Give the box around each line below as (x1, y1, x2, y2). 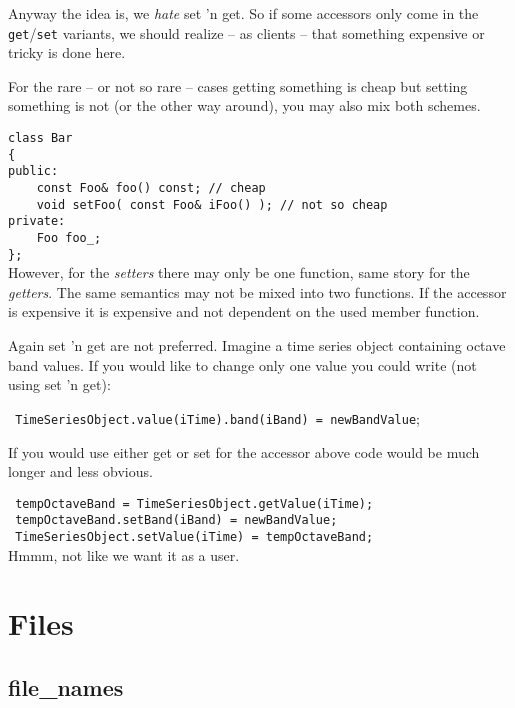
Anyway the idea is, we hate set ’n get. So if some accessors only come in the (8, 3, 479, 23)
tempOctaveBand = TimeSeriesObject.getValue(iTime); (15, 496, 374, 511)
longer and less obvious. (8, 461, 153, 482)
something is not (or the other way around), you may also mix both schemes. (8, 95, 481, 116)
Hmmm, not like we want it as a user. (8, 544, 240, 565)
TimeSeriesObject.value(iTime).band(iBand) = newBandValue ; (15, 407, 420, 428)
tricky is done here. (8, 42, 126, 63)
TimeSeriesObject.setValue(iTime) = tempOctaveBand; (15, 530, 374, 544)
